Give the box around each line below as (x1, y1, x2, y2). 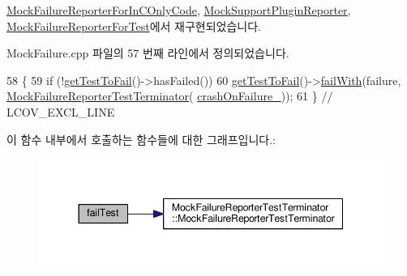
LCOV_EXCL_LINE (6, 103, 115, 120)
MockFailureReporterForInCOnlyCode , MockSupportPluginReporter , (6, 2, 351, 18)
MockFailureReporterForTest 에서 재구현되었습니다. (6, 17, 261, 34)
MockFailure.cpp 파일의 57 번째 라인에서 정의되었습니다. (6, 45, 289, 62)
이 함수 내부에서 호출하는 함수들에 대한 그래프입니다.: (6, 130, 276, 147)
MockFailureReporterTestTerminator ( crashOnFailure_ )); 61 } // (6, 87, 333, 104)
